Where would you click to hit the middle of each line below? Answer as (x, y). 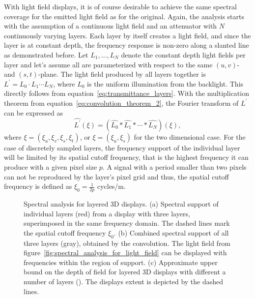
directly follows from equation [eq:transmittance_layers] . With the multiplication (127, 93)
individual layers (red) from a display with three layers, (107, 213)
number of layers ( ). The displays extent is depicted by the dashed (124, 281)
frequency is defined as (38, 186)
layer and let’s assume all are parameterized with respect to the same (108, 64)
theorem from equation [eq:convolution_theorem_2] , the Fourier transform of (121, 103)
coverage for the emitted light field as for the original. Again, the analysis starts (124, 16)
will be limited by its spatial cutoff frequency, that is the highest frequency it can (126, 157)
